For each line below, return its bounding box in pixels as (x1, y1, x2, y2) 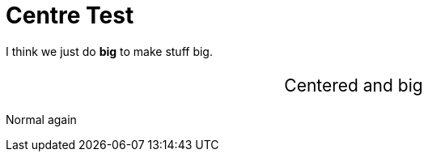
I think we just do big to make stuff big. (6, 44, 213, 58)
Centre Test (6, 2, 134, 29)
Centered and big (284, 75, 423, 96)
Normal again (6, 112, 77, 126)
